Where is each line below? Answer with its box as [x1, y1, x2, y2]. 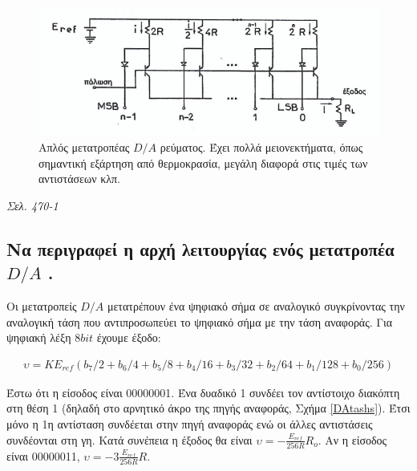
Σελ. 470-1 [6, 197, 59, 213]
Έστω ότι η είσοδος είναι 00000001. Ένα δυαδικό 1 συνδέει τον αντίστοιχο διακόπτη [6, 384, 400, 400]
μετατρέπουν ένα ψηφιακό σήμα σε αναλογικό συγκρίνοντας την [107, 297, 405, 314]
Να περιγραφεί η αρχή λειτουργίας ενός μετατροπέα [6, 236, 395, 261]
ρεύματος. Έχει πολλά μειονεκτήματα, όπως [160, 139, 363, 156]
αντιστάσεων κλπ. [38, 170, 121, 187]
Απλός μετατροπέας [38, 139, 130, 156]
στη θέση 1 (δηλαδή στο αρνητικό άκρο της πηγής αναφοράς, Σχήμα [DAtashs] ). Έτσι [6, 400, 411, 416]
